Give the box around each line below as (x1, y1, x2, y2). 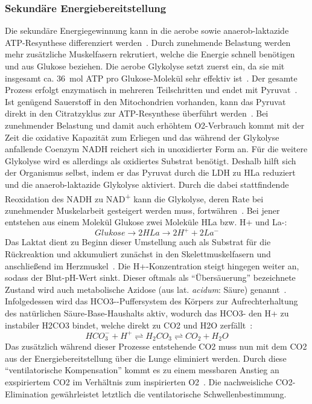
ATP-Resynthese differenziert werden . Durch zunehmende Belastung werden (5, 36, 291, 48)
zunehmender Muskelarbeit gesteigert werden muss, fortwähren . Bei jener (5, 204, 280, 216)
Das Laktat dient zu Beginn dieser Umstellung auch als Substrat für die (5, 236, 271, 248)
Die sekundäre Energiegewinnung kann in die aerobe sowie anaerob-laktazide (5, 24, 289, 37)
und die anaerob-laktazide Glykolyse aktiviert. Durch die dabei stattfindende (5, 178, 289, 190)
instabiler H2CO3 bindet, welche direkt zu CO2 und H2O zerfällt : (5, 318, 253, 331)
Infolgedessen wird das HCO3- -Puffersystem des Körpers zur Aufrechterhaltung (5, 295, 298, 307)
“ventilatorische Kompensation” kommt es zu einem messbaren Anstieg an (5, 364, 279, 376)
